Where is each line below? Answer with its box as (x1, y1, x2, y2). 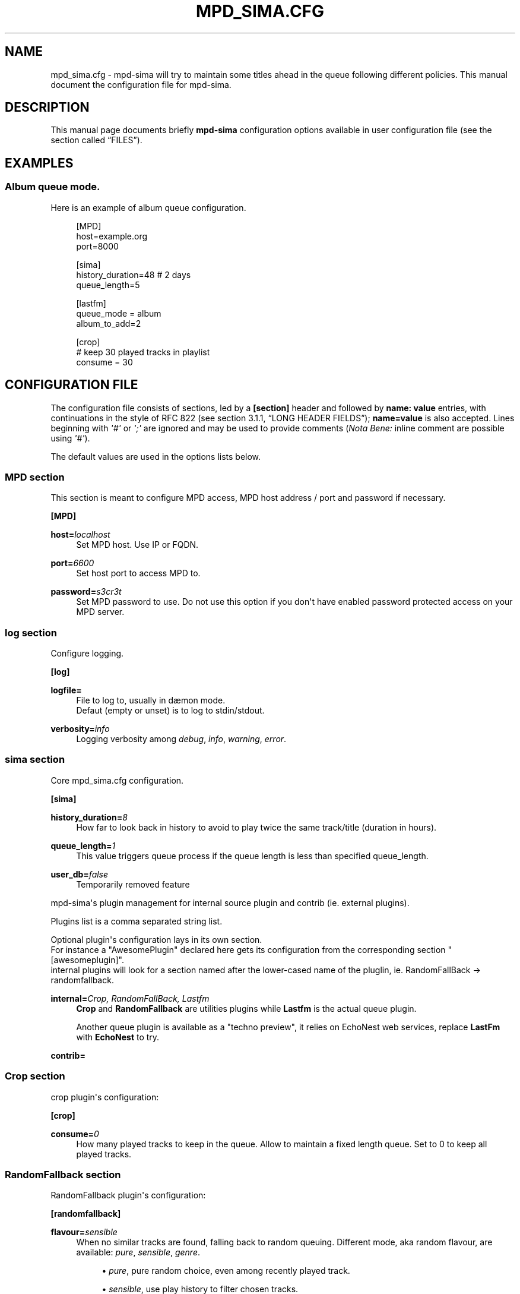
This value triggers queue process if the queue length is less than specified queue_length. (76, 850, 429, 861)
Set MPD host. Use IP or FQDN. (76, 539, 199, 550)
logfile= (50, 685, 82, 695)
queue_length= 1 (50, 840, 116, 851)
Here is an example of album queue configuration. (50, 202, 246, 213)
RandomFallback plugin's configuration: (50, 1190, 206, 1201)
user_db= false (50, 869, 109, 879)
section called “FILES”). (50, 135, 142, 146)
